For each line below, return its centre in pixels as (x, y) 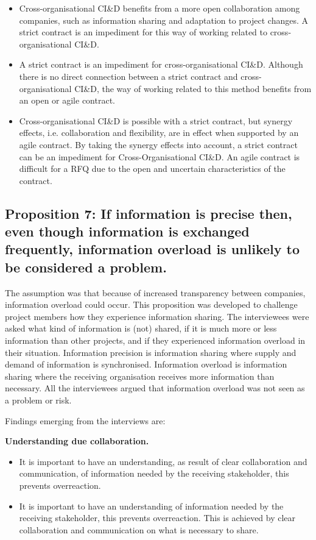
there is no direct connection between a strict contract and (128, 76)
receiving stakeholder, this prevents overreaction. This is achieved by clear (157, 518)
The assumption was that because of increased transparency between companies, (155, 292)
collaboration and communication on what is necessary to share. (139, 529)
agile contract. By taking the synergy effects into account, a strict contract (158, 144)
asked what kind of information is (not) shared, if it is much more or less (141, 328)
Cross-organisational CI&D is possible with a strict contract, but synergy (156, 120)
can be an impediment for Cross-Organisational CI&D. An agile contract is (160, 156)
